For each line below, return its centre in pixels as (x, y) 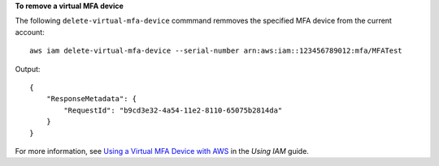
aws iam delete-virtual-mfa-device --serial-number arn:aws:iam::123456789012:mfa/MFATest (216, 51)
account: (30, 32)
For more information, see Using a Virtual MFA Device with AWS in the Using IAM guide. (162, 151)
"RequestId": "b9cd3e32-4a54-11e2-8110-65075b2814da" (173, 110)
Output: (28, 69)
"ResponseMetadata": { (91, 99)
